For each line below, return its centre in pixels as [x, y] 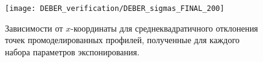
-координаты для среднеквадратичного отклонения [164, 28]
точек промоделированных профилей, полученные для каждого [122, 40]
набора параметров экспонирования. [72, 51]
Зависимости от [34, 28]
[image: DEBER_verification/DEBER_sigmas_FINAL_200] [115, 9]
